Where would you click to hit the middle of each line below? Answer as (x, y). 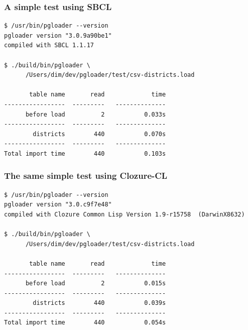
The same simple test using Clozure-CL (86, 176)
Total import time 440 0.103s (85, 153)
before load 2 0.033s (96, 114)
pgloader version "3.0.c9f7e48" (58, 205)
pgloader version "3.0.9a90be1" (58, 35)
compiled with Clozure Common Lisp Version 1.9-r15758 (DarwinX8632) (125, 214)
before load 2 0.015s (96, 284)
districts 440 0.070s (99, 134)
